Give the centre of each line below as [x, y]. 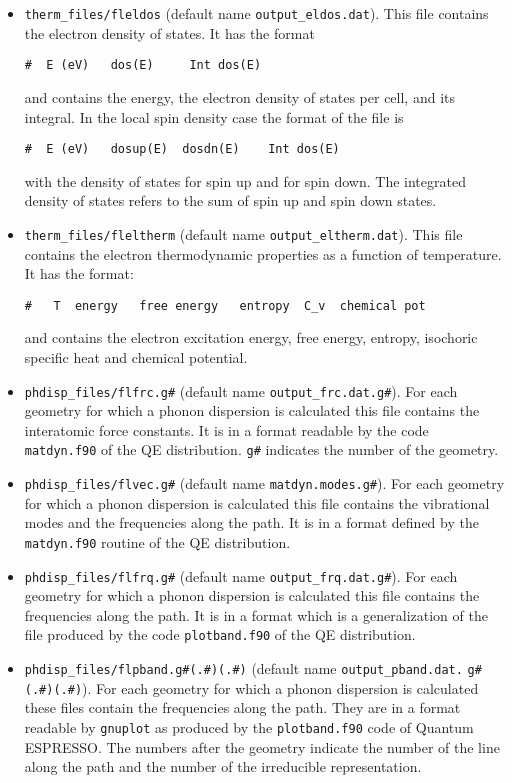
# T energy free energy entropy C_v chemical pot [225, 305]
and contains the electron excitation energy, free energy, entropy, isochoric [251, 337]
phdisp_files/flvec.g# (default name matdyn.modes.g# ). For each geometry [264, 483]
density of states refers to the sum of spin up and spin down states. [230, 200]
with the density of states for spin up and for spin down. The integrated [245, 180]
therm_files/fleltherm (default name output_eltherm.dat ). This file [243, 233]
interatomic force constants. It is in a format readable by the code [226, 429]
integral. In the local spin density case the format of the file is [214, 116]
